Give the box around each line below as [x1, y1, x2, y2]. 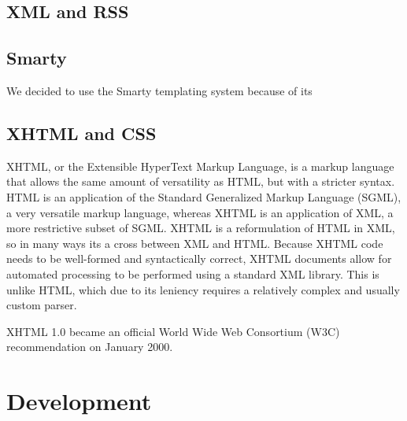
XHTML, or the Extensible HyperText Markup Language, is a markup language [6, 157, 394, 174]
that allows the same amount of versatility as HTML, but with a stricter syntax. [6, 173, 395, 190]
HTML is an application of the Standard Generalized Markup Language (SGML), [6, 188, 401, 205]
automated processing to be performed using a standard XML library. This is [6, 265, 379, 282]
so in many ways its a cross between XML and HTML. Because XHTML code [6, 235, 383, 251]
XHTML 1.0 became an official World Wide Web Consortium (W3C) [6, 323, 340, 339]
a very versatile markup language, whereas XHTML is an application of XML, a [6, 204, 394, 220]
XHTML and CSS [6, 120, 157, 145]
